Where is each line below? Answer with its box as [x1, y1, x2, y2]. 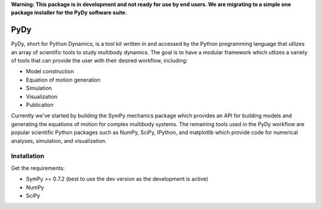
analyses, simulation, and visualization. [11, 137, 107, 144]
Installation [11, 152, 45, 160]
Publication [26, 101, 54, 108]
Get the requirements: [11, 164, 65, 171]
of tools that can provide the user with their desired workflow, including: [11, 57, 188, 64]
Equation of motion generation [26, 76, 101, 83]
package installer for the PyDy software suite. [11, 9, 128, 16]
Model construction [26, 68, 74, 75]
